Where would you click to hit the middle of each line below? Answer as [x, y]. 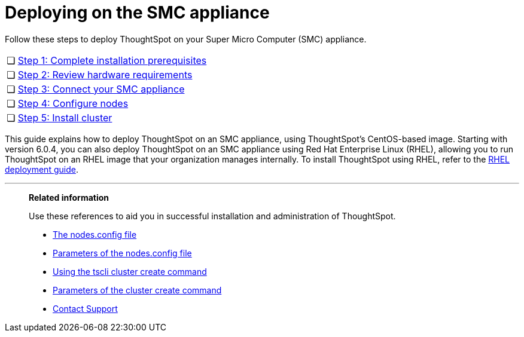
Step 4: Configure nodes [73, 103]
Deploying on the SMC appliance [137, 13]
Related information [69, 197]
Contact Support [85, 308]
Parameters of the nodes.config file [122, 253]
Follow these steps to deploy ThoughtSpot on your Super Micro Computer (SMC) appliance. [186, 39]
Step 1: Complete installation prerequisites [112, 60]
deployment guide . [42, 169]
